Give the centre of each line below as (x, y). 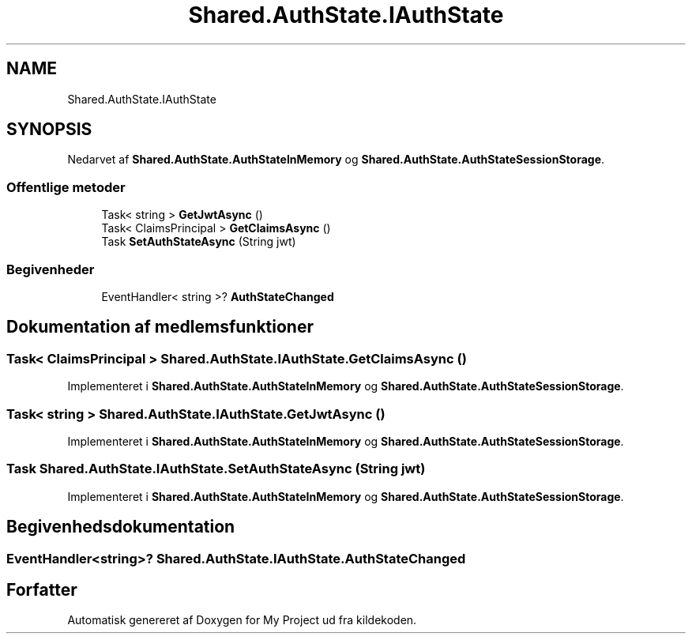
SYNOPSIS (49, 130)
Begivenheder (51, 269)
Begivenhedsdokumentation (121, 527)
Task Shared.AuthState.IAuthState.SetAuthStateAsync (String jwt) (216, 469)
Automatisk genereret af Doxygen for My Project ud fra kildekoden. (242, 620)
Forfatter (42, 589)
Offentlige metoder (66, 187)
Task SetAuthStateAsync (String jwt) (199, 242)
